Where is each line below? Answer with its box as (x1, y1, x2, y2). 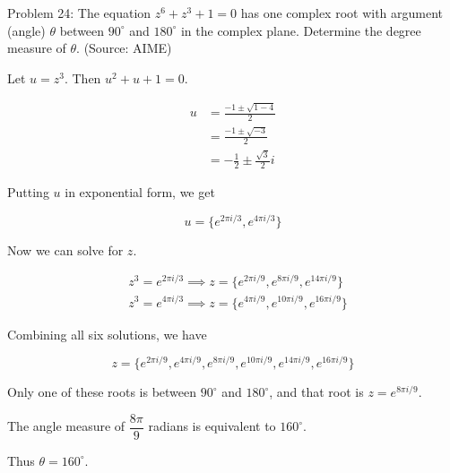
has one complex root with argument (240, 4, 444, 21)
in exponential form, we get (65, 183, 215, 202)
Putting (7, 183, 49, 202)
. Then (64, 68, 101, 87)
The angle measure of (7, 417, 125, 435)
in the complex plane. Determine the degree (180, 21, 421, 39)
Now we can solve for (7, 240, 124, 259)
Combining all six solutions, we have (7, 324, 207, 343)
